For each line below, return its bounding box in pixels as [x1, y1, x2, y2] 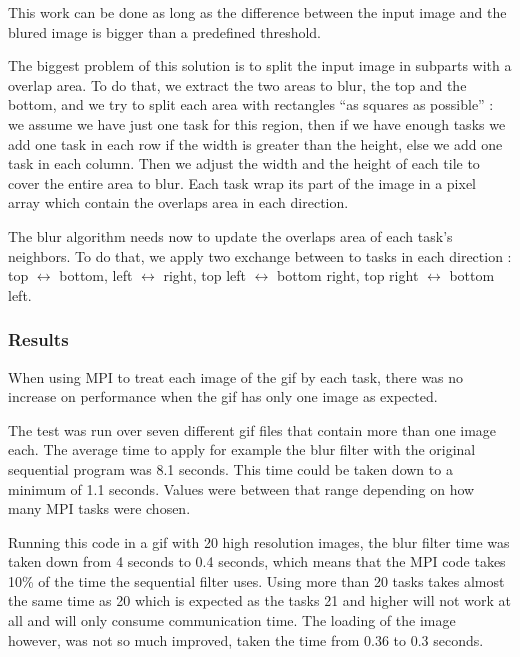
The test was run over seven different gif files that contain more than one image [8, 419, 497, 440]
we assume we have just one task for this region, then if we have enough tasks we [8, 113, 506, 134]
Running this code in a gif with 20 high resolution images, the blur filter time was [8, 531, 510, 552]
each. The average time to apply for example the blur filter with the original [8, 439, 476, 460]
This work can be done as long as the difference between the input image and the [8, 2, 507, 22]
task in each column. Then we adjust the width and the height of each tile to [8, 153, 480, 174]
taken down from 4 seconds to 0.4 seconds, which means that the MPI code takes [8, 551, 506, 572]
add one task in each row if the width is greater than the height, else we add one [8, 133, 503, 154]
